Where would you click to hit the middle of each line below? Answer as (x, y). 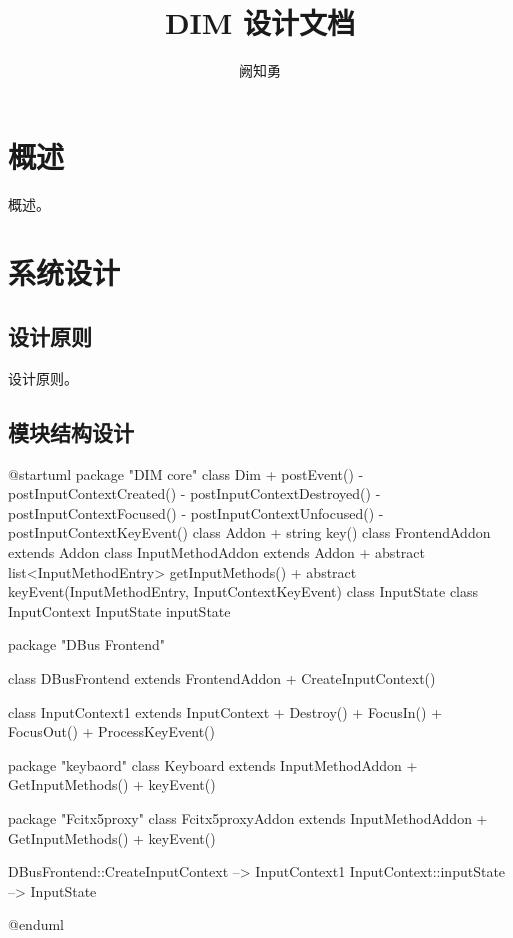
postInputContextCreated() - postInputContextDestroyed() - (194, 493)
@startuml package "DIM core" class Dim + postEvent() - (186, 473)
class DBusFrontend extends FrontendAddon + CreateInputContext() (222, 677)
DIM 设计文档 (260, 22)
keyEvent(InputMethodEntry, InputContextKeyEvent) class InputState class (243, 591)
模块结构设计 (71, 431)
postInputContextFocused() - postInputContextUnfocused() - (196, 512)
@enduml (36, 924)
